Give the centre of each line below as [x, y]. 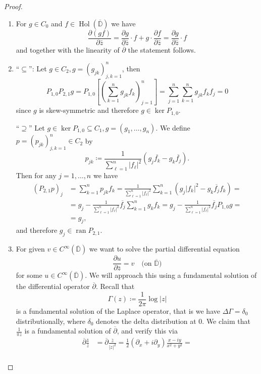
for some [29, 275]
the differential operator [53, 286]
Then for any [36, 175]
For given [30, 249]
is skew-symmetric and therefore [89, 110]
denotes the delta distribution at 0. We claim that [173, 321]
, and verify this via [147, 331]
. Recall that [115, 286]
